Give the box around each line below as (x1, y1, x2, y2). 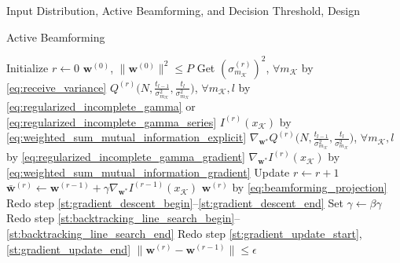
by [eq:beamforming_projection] (232, 179, 387, 195)
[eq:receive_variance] (6, 79, 107, 95)
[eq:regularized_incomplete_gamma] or (6, 98, 196, 115)
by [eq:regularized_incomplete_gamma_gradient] (6, 148, 245, 165)
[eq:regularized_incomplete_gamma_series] (6, 113, 217, 130)
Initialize (6, 59, 49, 75)
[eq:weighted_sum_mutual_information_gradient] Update (6, 163, 290, 180)
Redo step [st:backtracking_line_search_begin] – (6, 210, 240, 226)
